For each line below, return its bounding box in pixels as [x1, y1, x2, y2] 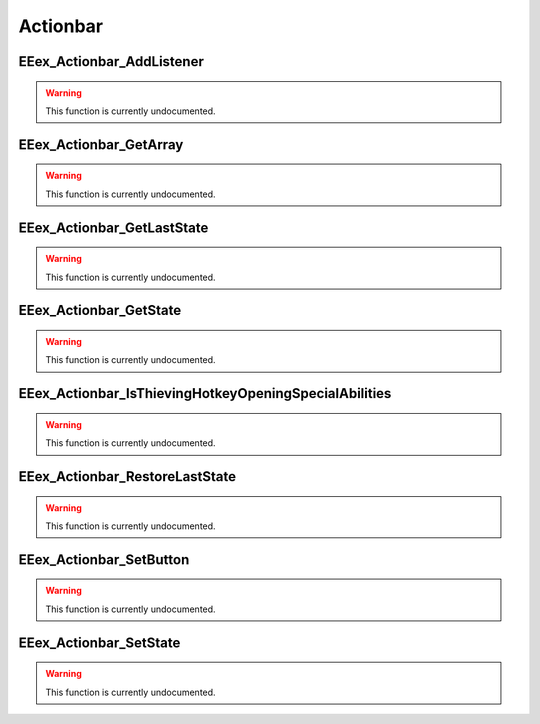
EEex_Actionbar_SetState [18, 634, 181, 651]
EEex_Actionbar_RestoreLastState [18, 468, 237, 485]
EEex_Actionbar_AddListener [18, 53, 204, 70]
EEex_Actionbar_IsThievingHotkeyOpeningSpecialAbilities [18, 385, 392, 402]
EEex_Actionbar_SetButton [18, 551, 190, 568]
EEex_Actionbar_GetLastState [18, 219, 209, 236]
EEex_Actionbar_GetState [18, 302, 182, 319]
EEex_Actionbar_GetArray [18, 136, 184, 153]
